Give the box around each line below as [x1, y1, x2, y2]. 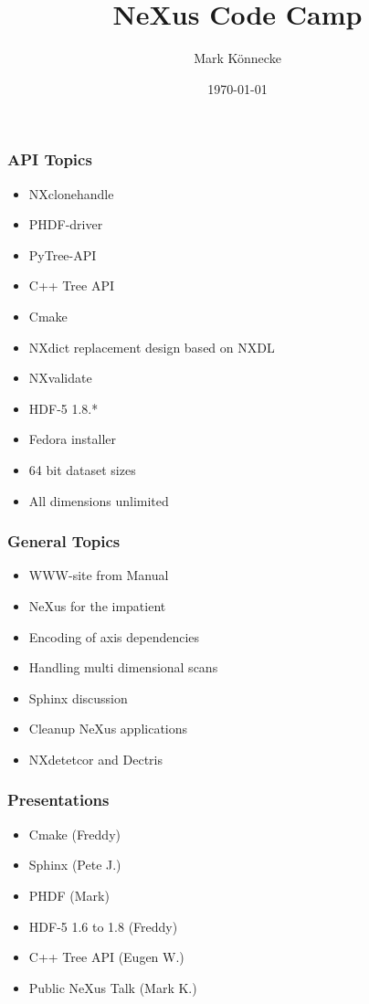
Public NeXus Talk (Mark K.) [28, 978, 197, 997]
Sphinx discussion [28, 688, 128, 707]
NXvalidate [28, 368, 92, 387]
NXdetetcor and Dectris [28, 749, 163, 768]
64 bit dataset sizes [28, 460, 136, 479]
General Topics [7, 530, 121, 553]
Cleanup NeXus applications [28, 719, 188, 738]
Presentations [7, 788, 110, 811]
